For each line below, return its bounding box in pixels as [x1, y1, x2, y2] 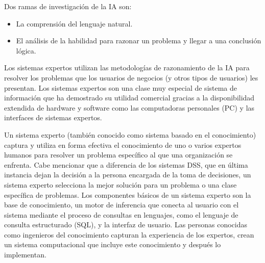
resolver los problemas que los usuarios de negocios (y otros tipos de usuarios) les [4, 72, 258, 83]
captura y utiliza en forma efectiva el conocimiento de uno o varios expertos [4, 139, 242, 150]
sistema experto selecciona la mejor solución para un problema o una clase [4, 179, 237, 190]
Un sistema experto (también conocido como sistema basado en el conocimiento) [4, 129, 256, 140]
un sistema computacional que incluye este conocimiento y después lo [4, 239, 221, 250]
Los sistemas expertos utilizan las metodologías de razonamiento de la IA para [4, 62, 250, 73]
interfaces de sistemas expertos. [4, 112, 102, 123]
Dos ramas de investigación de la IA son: [4, 1, 132, 11]
